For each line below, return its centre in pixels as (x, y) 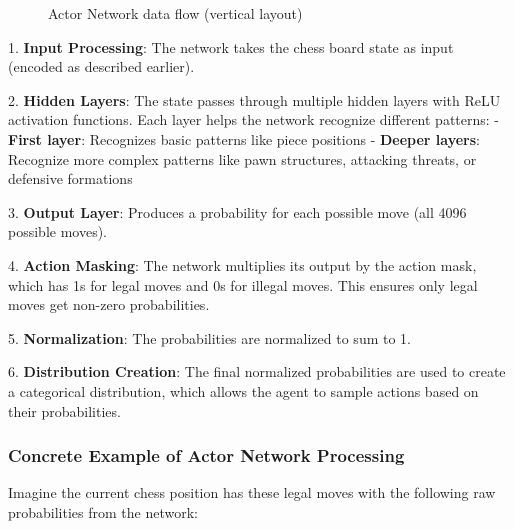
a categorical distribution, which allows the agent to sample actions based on (243, 390)
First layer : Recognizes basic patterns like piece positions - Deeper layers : (244, 138)
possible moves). (57, 231)
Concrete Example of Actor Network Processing (206, 455)
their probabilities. (64, 410)
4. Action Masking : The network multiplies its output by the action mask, (242, 264)
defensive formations (70, 178)
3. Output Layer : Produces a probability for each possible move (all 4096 (237, 211)
